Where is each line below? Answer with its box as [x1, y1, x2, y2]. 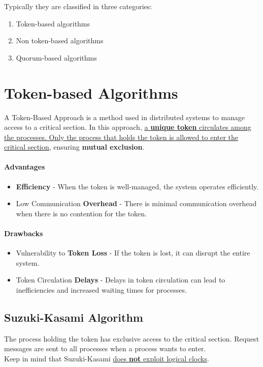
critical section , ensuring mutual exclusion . [4, 142, 145, 152]
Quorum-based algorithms [16, 52, 97, 63]
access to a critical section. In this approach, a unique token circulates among [4, 122, 251, 132]
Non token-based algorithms [16, 35, 104, 46]
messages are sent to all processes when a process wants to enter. [4, 343, 206, 354]
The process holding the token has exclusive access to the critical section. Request [4, 333, 259, 344]
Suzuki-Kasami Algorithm [4, 309, 143, 325]
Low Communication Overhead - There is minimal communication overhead [16, 198, 257, 209]
